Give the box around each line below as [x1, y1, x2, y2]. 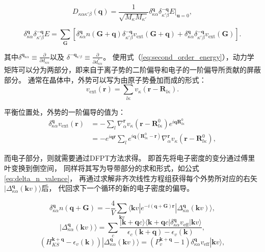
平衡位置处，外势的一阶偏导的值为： [4, 106, 125, 117]
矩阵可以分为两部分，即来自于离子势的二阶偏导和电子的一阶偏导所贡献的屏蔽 [4, 64, 261, 75]
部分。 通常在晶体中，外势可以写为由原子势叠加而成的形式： [4, 74, 206, 85]
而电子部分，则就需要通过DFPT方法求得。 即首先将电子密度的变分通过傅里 [4, 153, 255, 163]
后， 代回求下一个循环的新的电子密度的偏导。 [41, 183, 194, 193]
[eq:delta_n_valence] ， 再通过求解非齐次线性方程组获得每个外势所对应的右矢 [4, 172, 258, 183]
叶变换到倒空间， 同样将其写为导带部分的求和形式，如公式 [4, 162, 199, 173]
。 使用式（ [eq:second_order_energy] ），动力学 [103, 51, 254, 62]
